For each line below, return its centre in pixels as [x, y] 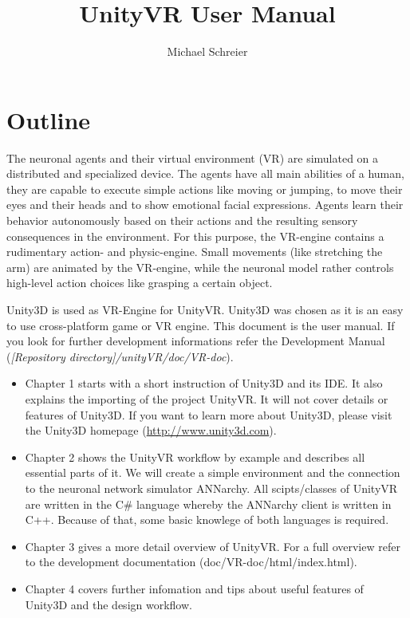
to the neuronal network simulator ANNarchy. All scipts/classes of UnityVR [211, 488]
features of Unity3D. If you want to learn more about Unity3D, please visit [209, 414]
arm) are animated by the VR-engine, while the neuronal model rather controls [200, 267]
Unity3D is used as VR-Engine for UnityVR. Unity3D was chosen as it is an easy [205, 309]
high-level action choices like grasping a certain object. [140, 283]
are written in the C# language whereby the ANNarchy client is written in [208, 504]
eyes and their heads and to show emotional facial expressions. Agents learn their [205, 205]
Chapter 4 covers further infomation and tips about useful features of [194, 588]
